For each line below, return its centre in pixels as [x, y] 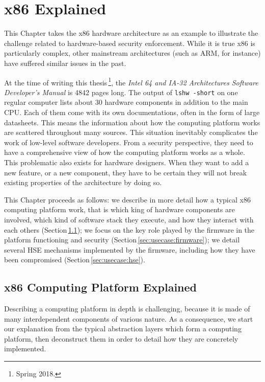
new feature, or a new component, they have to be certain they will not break [126, 172]
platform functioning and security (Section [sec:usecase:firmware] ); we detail [122, 240]
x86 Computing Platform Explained [101, 287]
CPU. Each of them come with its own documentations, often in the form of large [132, 112]
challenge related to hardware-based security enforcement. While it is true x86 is [130, 43]
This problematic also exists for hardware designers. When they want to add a [127, 162]
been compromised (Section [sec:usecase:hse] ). [75, 260]
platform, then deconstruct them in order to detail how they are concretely [121, 338]
